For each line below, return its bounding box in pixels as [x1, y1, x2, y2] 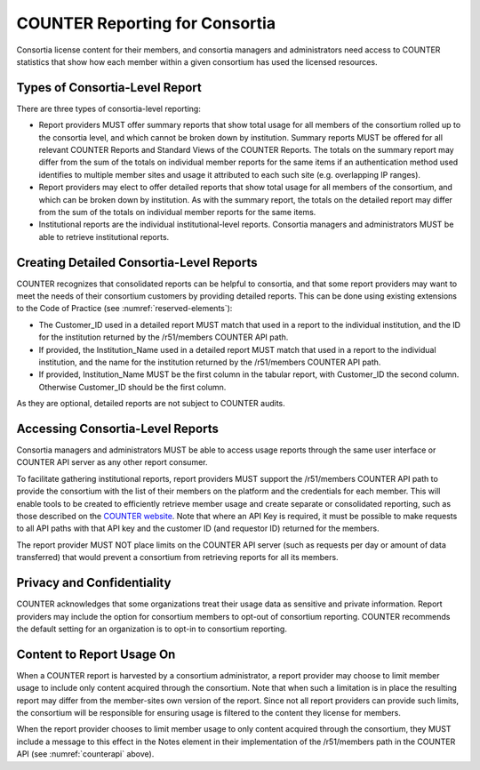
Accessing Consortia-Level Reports [16, 421, 220, 436]
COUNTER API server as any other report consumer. [16, 457, 208, 468]
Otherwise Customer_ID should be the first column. [38, 381, 227, 392]
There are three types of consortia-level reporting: [16, 103, 202, 114]
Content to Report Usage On [16, 646, 176, 662]
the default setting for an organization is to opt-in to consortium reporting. [16, 623, 288, 634]
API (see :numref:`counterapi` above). [16, 749, 155, 759]
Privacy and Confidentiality [16, 575, 172, 590]
